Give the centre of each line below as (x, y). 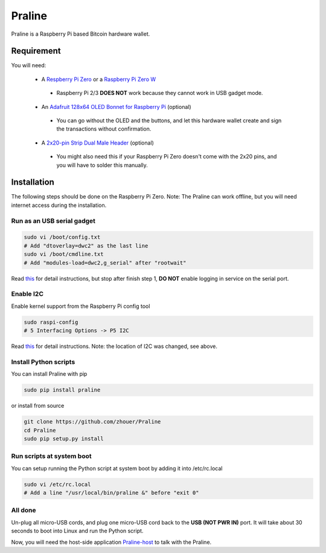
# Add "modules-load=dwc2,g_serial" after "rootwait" (105, 263)
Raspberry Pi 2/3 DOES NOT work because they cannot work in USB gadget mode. (160, 93)
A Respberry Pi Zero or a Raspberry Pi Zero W (99, 79)
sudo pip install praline (62, 390)
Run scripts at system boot (51, 456)
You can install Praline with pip (49, 374)
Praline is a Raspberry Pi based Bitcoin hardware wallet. (81, 34)
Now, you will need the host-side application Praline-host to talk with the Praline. (111, 542)
